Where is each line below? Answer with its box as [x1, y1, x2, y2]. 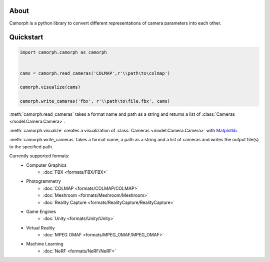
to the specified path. [9, 143, 53, 150]
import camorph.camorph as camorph [19, 49, 107, 55]
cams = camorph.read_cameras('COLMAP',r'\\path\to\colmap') [19, 70, 170, 76]
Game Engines [26, 208, 56, 214]
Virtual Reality [26, 224, 55, 230]
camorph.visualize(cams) [19, 84, 81, 90]
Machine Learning [26, 241, 63, 247]
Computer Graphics [26, 162, 67, 168]
